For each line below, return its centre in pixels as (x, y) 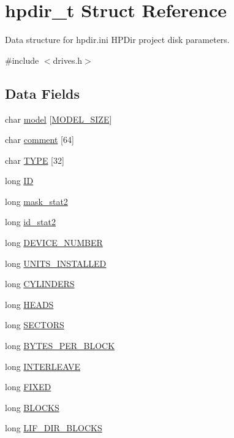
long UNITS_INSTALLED (56, 263)
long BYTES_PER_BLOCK (60, 346)
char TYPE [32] (35, 160)
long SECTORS (35, 325)
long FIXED (28, 387)
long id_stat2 (30, 222)
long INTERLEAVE (43, 366)
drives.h (68, 60)
